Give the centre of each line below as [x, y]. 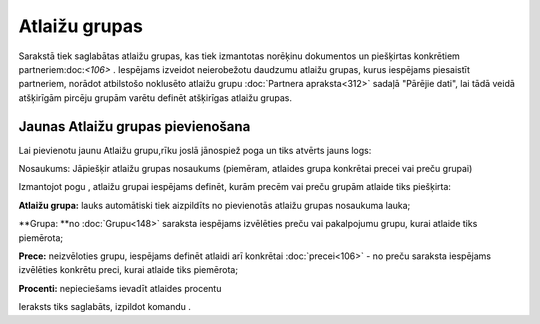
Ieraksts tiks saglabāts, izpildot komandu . [105, 307]
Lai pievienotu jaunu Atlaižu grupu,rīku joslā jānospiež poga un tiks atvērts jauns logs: [195, 150]
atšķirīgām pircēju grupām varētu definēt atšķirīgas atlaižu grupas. [155, 97]
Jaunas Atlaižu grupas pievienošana [134, 126]
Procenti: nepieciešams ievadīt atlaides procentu [120, 288]
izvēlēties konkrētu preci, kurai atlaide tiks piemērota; [128, 270]
